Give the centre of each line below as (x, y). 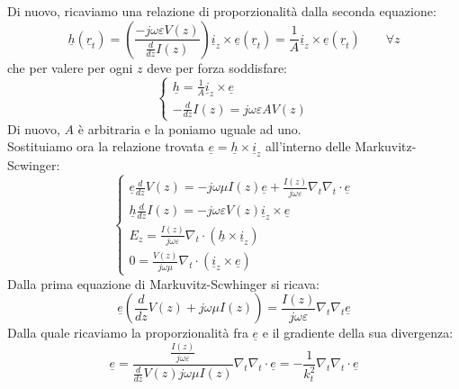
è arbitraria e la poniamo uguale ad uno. (189, 128)
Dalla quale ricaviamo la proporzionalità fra (128, 333)
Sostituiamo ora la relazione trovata (106, 146)
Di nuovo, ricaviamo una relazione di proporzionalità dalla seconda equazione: (222, 11)
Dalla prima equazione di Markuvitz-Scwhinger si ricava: (163, 283)
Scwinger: (34, 165)
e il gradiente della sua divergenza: (358, 333)
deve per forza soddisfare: (217, 67)
